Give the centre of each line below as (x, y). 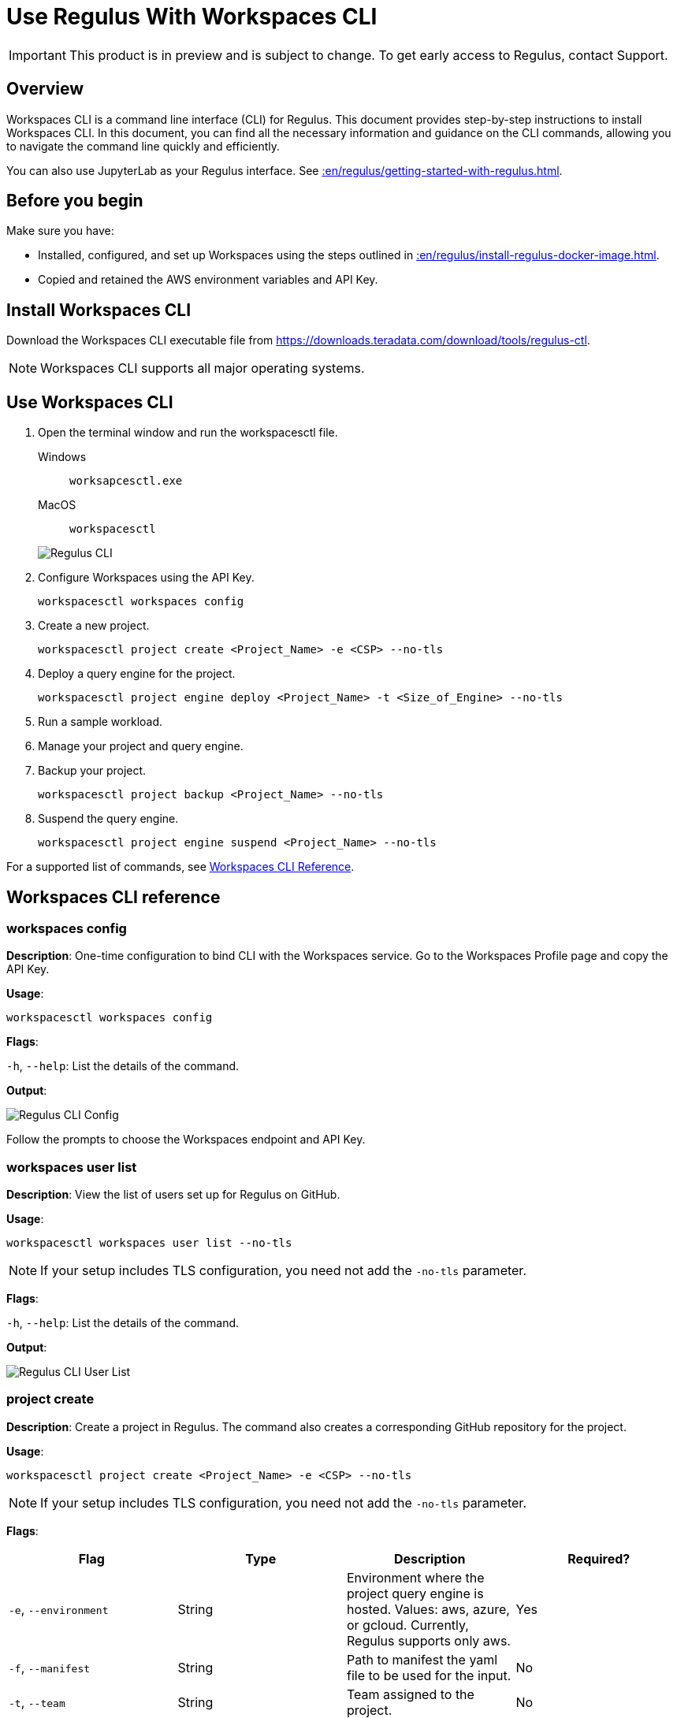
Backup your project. (92, 771)
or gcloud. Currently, (408, 1625)
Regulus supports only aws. (429, 1640)
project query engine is (415, 1593)
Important (37, 55)
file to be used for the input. (429, 1675)
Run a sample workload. (100, 722)
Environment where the (416, 1577)
